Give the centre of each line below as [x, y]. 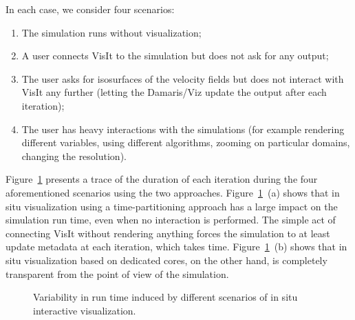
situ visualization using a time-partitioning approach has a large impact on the [172, 206]
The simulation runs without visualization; [111, 32]
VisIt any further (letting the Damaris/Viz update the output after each [174, 92]
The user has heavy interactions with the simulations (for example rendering [183, 129]
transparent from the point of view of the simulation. [117, 273]
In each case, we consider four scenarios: [90, 9]
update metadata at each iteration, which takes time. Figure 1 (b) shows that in [176, 247]
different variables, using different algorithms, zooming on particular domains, [186, 142]
